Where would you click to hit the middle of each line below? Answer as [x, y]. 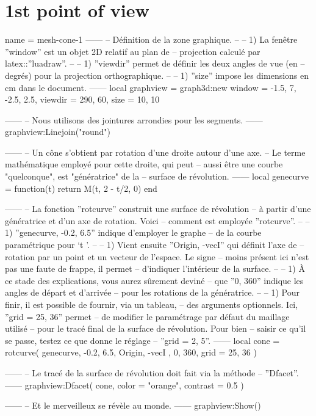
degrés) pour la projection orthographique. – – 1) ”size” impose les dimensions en [157, 75]
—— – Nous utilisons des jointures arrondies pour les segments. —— [134, 119]
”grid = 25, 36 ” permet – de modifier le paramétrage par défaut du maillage [147, 316]
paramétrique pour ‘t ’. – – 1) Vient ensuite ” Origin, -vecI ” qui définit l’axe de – [155, 245]
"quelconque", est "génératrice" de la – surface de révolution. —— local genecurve [157, 176]
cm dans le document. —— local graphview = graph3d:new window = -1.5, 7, [151, 87]
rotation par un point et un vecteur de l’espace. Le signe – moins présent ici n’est [157, 256]
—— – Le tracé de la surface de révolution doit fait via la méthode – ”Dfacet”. [152, 372]
